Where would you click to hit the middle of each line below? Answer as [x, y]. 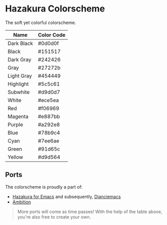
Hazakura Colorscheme [55, 9]
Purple [15, 124]
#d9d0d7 [49, 92]
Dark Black [20, 43]
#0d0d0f [48, 43]
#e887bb [49, 116]
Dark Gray [19, 59]
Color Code [52, 34]
